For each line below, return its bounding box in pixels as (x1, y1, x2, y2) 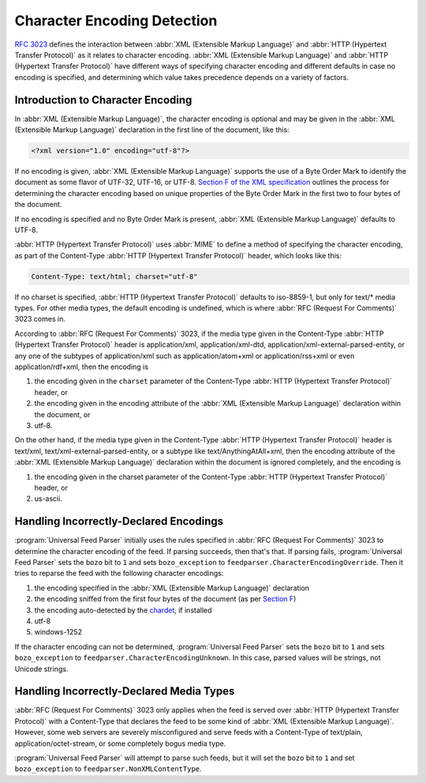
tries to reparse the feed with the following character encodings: (14, 569, 224, 578)
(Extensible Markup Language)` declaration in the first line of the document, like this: (14, 125, 290, 134)
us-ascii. (34, 494, 63, 503)
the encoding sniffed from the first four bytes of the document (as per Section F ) (34, 594, 297, 604)
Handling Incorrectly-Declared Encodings (14, 514, 224, 529)
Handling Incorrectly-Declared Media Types (14, 684, 235, 698)
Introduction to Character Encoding (14, 93, 192, 107)
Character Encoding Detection (14, 12, 218, 29)
